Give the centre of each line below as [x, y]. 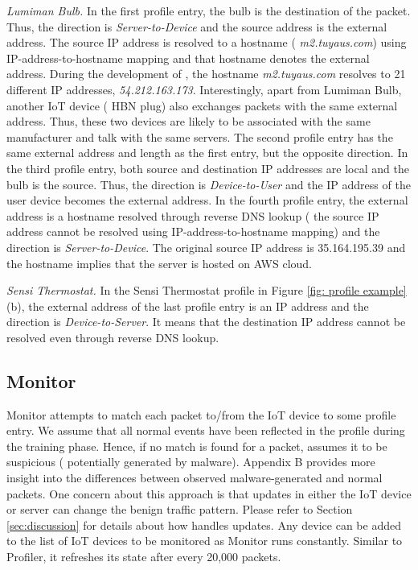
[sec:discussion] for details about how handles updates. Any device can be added [204, 525]
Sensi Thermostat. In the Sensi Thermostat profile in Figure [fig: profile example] [207, 290]
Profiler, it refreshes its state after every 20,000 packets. [144, 557]
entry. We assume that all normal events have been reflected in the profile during [206, 430]
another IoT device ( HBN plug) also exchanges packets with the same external [202, 105]
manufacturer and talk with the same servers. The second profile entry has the [200, 136]
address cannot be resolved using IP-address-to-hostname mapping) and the [193, 231]
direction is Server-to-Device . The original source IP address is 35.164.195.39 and [206, 247]
